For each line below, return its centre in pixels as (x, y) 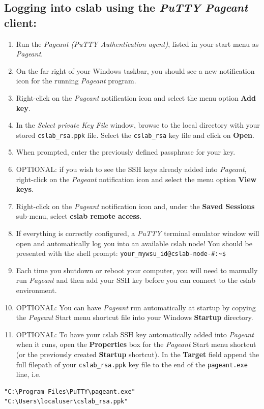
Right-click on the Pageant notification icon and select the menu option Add (136, 97)
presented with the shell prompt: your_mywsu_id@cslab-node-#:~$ (121, 253)
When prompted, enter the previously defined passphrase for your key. (126, 152)
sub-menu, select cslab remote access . (79, 216)
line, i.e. (28, 374)
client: (21, 22)
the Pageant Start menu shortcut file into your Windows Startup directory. (135, 317)
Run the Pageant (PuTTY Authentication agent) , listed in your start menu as (137, 43)
